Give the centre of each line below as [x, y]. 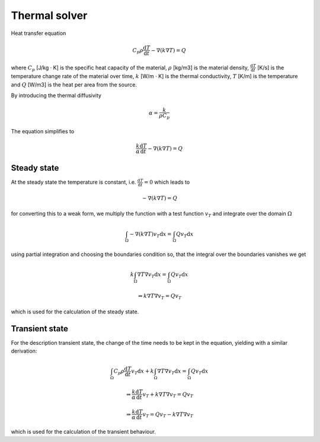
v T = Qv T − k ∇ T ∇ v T [168, 415]
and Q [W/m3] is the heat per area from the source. [74, 84]
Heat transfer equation [39, 33]
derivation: [24, 351]
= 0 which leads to [167, 182]
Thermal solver [49, 15]
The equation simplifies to [43, 131]
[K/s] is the [271, 68]
